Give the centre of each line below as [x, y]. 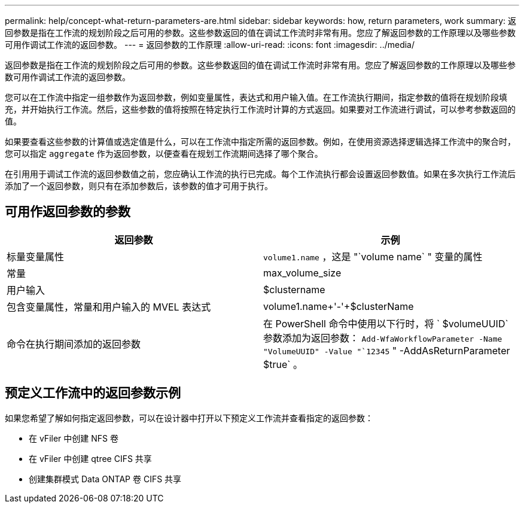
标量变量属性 [36, 256]
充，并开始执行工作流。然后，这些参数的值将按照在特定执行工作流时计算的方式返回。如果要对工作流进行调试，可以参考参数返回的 [260, 109]
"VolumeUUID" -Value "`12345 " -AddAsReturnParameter [387, 350]
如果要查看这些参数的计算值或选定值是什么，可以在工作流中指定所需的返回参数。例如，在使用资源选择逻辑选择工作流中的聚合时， [260, 142]
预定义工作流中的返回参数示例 [93, 393]
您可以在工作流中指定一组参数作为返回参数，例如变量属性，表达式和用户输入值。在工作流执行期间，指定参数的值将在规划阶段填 [256, 97]
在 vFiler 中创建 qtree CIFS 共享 [90, 458]
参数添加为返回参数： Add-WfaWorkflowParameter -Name [383, 338]
